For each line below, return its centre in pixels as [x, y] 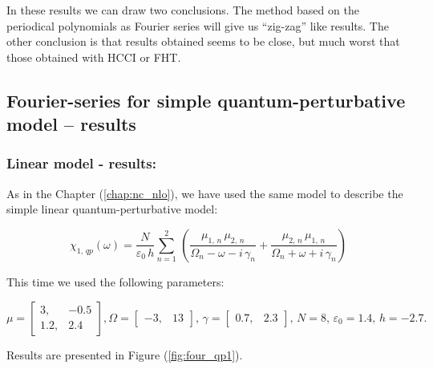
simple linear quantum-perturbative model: [112, 209]
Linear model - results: [81, 163]
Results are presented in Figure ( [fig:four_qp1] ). [125, 354]
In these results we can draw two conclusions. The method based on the [183, 10]
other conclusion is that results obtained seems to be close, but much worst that [203, 41]
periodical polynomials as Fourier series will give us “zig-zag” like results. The [198, 25]
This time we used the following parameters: [115, 281]
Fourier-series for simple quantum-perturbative [206, 100]
